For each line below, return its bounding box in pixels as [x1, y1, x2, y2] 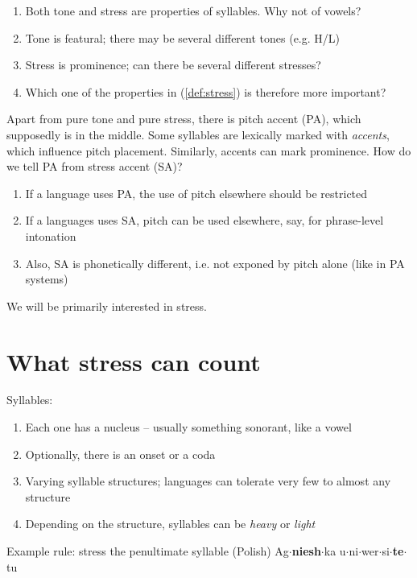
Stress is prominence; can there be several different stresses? [25, 56, 321, 73]
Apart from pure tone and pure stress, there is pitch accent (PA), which [6, 110, 361, 127]
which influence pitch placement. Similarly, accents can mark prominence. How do [6, 142, 411, 159]
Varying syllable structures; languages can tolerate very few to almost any [25, 473, 391, 489]
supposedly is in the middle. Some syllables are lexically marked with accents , [6, 126, 390, 142]
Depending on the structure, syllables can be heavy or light [25, 515, 316, 532]
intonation [25, 227, 76, 244]
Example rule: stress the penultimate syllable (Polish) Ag [6, 543, 289, 559]
